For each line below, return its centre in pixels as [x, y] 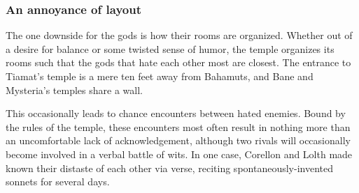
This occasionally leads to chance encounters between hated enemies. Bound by [176, 113]
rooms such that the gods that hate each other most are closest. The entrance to [178, 62]
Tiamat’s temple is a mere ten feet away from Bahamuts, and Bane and [160, 76]
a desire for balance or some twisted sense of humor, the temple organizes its [170, 48]
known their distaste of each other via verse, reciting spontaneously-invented [169, 168]
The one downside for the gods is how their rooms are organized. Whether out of [179, 35]
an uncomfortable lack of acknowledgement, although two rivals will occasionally [178, 140]
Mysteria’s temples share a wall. [74, 90]
